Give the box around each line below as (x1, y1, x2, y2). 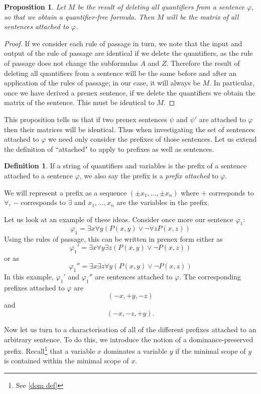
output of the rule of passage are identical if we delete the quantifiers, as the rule (4, 48, 253, 58)
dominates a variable (103, 345, 167, 356)
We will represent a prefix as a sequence (4, 187, 127, 198)
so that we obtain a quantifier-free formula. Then (4, 11, 155, 22)
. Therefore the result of (166, 57, 240, 68)
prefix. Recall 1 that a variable (4, 344, 95, 356)
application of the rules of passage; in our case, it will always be (4, 77, 200, 88)
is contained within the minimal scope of (4, 355, 129, 366)
